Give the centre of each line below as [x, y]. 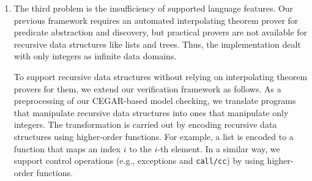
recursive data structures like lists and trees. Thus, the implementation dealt [157, 44]
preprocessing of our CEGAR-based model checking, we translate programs [155, 101]
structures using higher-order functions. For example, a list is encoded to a [154, 136]
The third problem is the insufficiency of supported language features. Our [154, 8]
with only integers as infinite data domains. [95, 56]
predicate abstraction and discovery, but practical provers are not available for [161, 32]
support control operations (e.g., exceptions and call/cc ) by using [139, 161]
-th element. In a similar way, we [219, 148]
